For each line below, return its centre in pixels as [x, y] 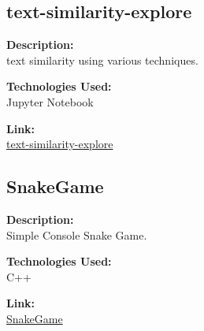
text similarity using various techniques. [102, 60]
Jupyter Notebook [50, 101]
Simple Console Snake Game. [77, 234]
